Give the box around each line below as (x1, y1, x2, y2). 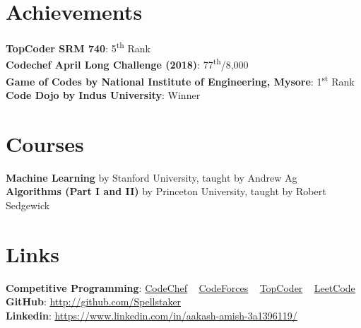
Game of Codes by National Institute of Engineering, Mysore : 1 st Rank (6, 71, 355, 88)
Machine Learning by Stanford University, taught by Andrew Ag (6, 170, 297, 184)
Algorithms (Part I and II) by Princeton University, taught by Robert (6, 184, 326, 199)
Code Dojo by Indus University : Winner (6, 87, 201, 102)
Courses (6, 129, 84, 158)
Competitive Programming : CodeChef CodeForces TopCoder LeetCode (6, 280, 355, 295)
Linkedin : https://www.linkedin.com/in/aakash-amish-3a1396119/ (6, 307, 297, 322)
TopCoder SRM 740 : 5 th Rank (6, 39, 150, 55)
